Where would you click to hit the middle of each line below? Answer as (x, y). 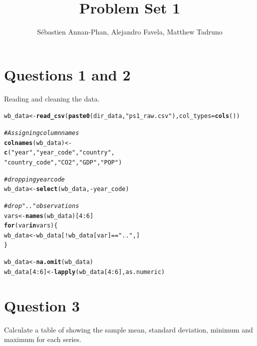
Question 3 (42, 305)
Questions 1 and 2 (67, 74)
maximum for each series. (43, 339)
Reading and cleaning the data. (52, 98)
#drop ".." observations (42, 206)
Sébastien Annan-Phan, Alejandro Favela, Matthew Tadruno (130, 32)
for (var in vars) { (31, 226)
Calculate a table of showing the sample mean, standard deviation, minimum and (128, 329)
